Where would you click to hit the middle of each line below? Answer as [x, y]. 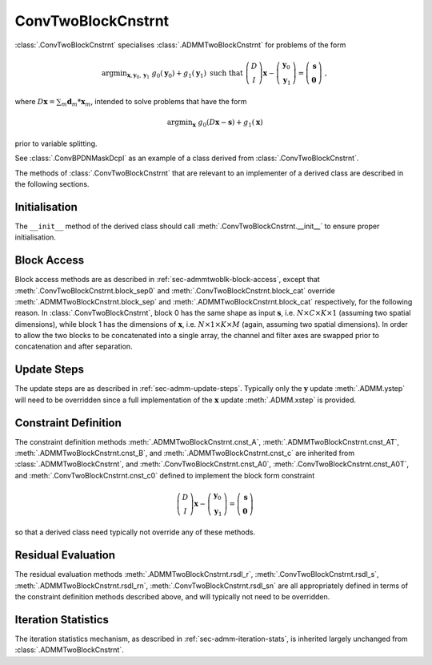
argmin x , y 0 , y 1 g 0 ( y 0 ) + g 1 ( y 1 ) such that [172, 74]
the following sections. [52, 183]
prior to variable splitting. [56, 143]
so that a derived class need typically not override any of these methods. [135, 532]
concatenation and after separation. [74, 347]
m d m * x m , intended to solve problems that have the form [154, 103]
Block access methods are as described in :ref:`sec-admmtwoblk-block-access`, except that [167, 280]
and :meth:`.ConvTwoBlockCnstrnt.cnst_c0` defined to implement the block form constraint [165, 475]
